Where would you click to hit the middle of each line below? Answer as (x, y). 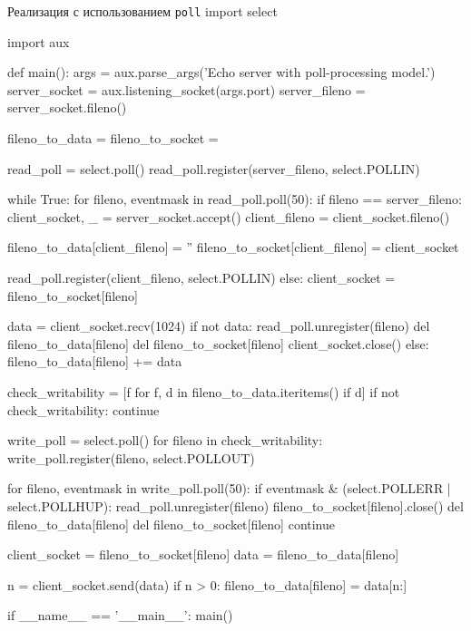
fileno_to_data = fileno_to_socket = (113, 138)
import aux (39, 41)
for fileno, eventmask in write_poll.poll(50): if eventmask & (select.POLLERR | (229, 488)
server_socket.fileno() (67, 107)
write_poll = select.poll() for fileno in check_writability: (165, 440)
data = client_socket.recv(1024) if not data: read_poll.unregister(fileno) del (219, 326)
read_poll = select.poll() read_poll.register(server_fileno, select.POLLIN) (214, 168)
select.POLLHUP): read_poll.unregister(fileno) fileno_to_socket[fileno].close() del (235, 505)
